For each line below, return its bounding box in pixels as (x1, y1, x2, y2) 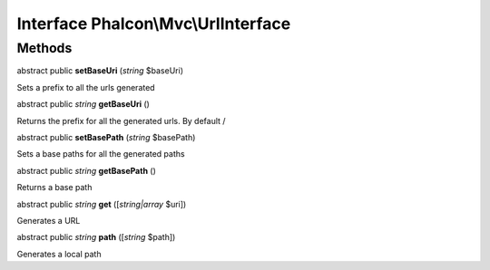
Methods (16, 40, 73, 56)
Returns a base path (16, 182, 93, 193)
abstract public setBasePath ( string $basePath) (16, 131, 196, 142)
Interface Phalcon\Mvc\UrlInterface (16, 14, 291, 34)
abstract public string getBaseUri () (16, 99, 150, 110)
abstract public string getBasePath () (16, 165, 156, 176)
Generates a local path (16, 248, 102, 259)
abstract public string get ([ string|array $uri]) (16, 198, 187, 209)
